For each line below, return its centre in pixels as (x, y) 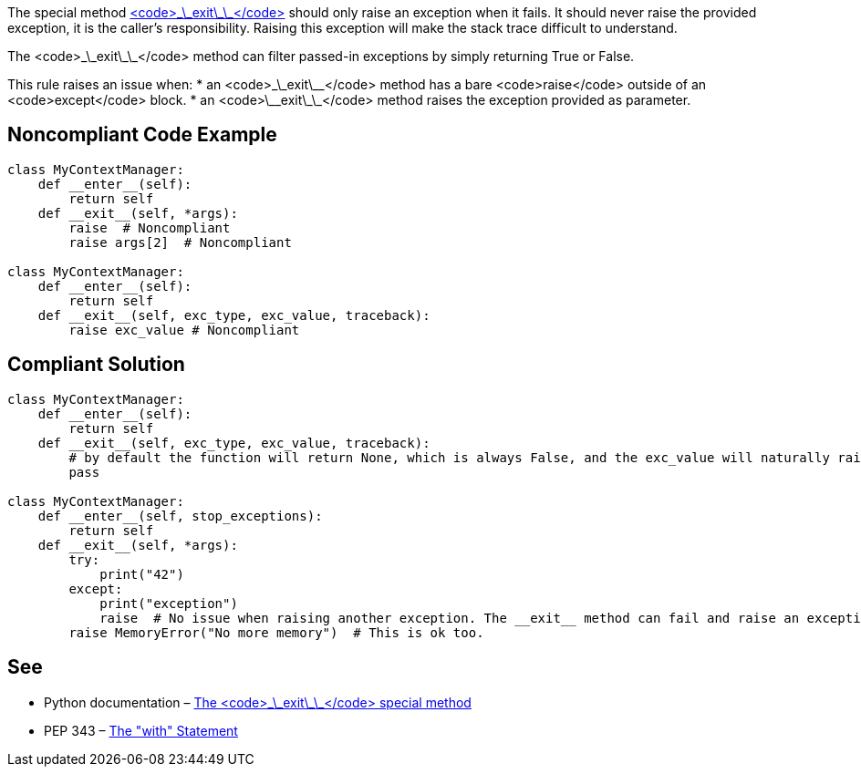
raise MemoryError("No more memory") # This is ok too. (276, 632)
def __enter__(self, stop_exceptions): (180, 516)
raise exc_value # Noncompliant (184, 330)
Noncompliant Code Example (142, 135)
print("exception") (169, 603)
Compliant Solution (96, 365)
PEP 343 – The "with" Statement (141, 730)
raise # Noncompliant (150, 227)
